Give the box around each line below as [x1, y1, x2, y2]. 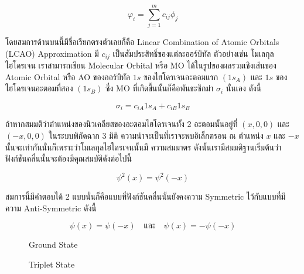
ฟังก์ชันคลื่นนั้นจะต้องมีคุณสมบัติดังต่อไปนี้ [5, 152, 132, 165]
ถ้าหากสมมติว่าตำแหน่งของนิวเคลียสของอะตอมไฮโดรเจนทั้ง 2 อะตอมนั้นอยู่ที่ [5, 118, 238, 130]
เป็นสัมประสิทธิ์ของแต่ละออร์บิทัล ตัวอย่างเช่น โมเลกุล [112, 47, 274, 59]
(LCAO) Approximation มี [5, 47, 99, 59]
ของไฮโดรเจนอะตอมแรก [143, 70, 218, 83]
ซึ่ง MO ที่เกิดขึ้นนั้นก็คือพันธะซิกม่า [105, 82, 214, 94]
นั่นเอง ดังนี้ [226, 82, 262, 94]
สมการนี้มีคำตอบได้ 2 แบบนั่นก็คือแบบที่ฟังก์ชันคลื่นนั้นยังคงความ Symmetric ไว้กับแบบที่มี [5, 190, 286, 203]
